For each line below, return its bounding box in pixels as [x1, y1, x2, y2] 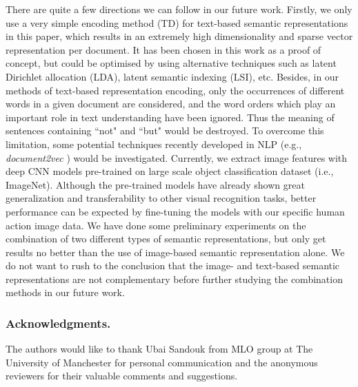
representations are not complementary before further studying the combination [6, 271, 343, 286]
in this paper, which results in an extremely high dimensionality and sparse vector [6, 29, 353, 43]
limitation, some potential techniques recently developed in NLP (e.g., [6, 136, 302, 151]
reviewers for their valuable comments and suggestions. [6, 368, 238, 383]
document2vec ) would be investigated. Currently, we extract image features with [6, 150, 348, 165]
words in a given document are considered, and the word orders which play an [6, 96, 336, 111]
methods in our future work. [6, 285, 125, 300]
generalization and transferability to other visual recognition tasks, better [6, 191, 317, 205]
